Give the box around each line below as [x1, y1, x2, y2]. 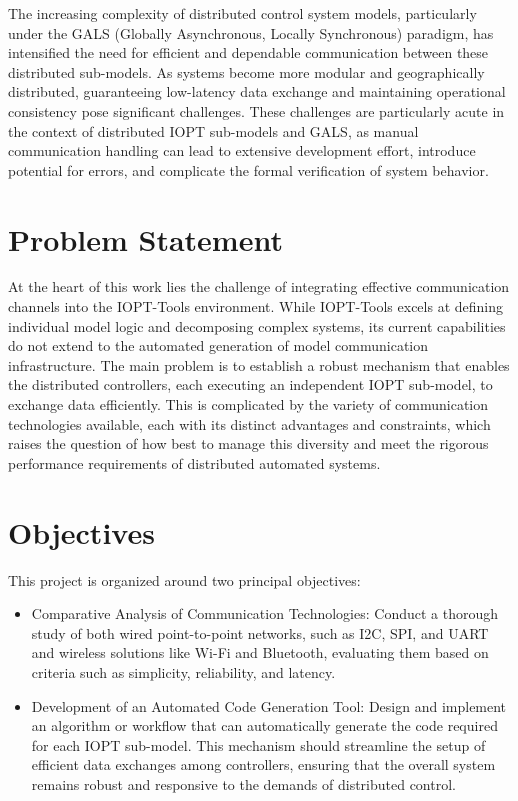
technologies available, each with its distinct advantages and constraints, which [8, 413, 491, 434]
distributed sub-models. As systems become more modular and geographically [8, 61, 485, 82]
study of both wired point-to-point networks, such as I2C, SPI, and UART [31, 622, 489, 643]
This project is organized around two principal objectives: [8, 569, 361, 590]
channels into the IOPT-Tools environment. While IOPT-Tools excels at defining [8, 296, 504, 317]
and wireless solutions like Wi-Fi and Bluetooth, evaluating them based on [31, 642, 489, 663]
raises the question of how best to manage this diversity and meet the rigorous [8, 433, 489, 454]
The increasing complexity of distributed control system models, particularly [8, 3, 477, 23]
